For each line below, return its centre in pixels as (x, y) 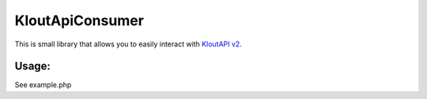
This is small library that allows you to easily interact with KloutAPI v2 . (128, 44)
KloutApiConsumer (79, 20)
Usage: (33, 66)
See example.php (43, 85)
